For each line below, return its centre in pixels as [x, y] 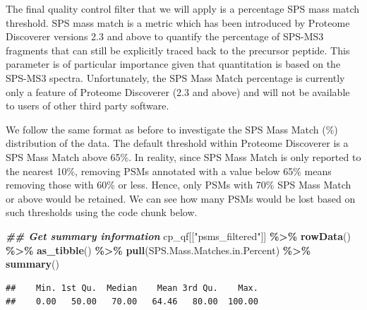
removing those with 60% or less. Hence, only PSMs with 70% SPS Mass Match [179, 185]
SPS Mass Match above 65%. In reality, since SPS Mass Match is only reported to [183, 156]
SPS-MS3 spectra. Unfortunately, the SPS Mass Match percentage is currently [175, 77]
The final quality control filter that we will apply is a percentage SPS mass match [183, 8]
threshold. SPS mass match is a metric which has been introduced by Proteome [178, 22]
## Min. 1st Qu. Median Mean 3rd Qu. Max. [132, 288]
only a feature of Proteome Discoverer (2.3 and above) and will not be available [178, 91]
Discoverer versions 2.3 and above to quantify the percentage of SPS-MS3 [165, 36]
